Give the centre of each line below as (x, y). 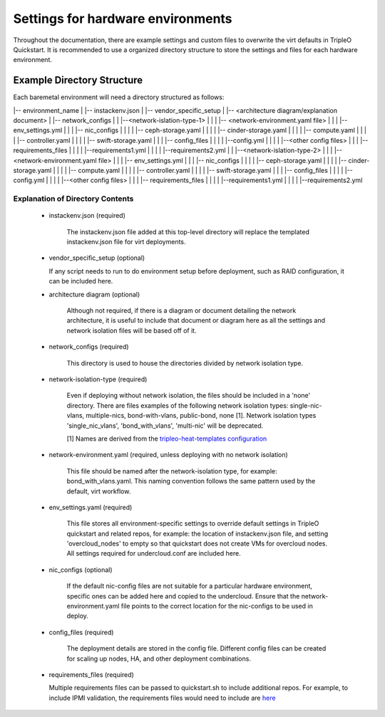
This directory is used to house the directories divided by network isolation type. (185, 363)
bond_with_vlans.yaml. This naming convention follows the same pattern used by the (191, 481)
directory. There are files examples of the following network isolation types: (178, 405)
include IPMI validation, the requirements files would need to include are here (162, 698)
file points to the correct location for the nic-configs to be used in (217, 606)
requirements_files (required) (92, 674)
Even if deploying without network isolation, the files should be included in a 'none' (189, 396)
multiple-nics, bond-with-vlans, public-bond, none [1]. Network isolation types (201, 416)
